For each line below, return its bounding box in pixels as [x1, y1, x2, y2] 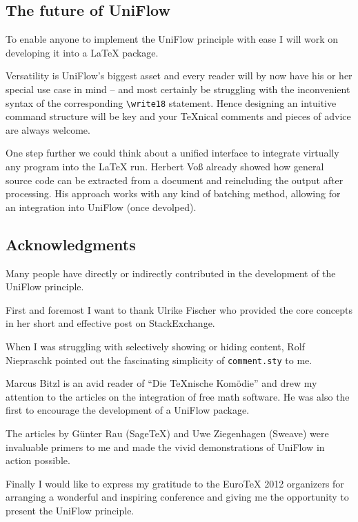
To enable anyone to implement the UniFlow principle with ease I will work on [6, 32, 339, 46]
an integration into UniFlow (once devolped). [6, 199, 197, 214]
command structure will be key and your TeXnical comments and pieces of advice [6, 109, 351, 123]
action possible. [6, 453, 70, 468]
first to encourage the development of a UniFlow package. [6, 403, 250, 417]
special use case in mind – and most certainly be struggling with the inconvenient [6, 81, 350, 96]
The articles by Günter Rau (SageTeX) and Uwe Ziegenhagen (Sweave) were [6, 426, 329, 440]
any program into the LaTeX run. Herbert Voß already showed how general [6, 159, 324, 174]
